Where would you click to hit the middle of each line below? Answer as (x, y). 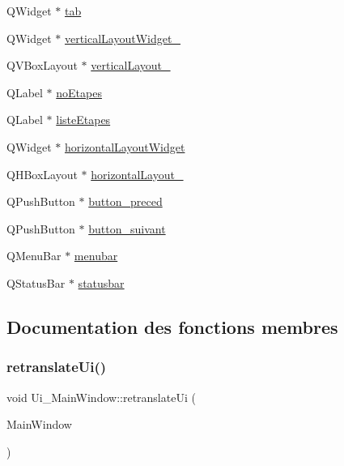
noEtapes (79, 92)
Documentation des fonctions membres (172, 326)
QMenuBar (34, 256)
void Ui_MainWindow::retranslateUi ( (101, 397)
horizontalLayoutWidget (125, 146)
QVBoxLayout (42, 65)
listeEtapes (83, 120)
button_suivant (127, 228)
